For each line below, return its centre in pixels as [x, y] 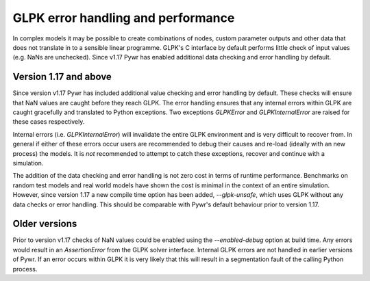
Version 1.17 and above [62, 77]
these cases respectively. [49, 122]
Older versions [45, 224]
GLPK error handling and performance [124, 18]
